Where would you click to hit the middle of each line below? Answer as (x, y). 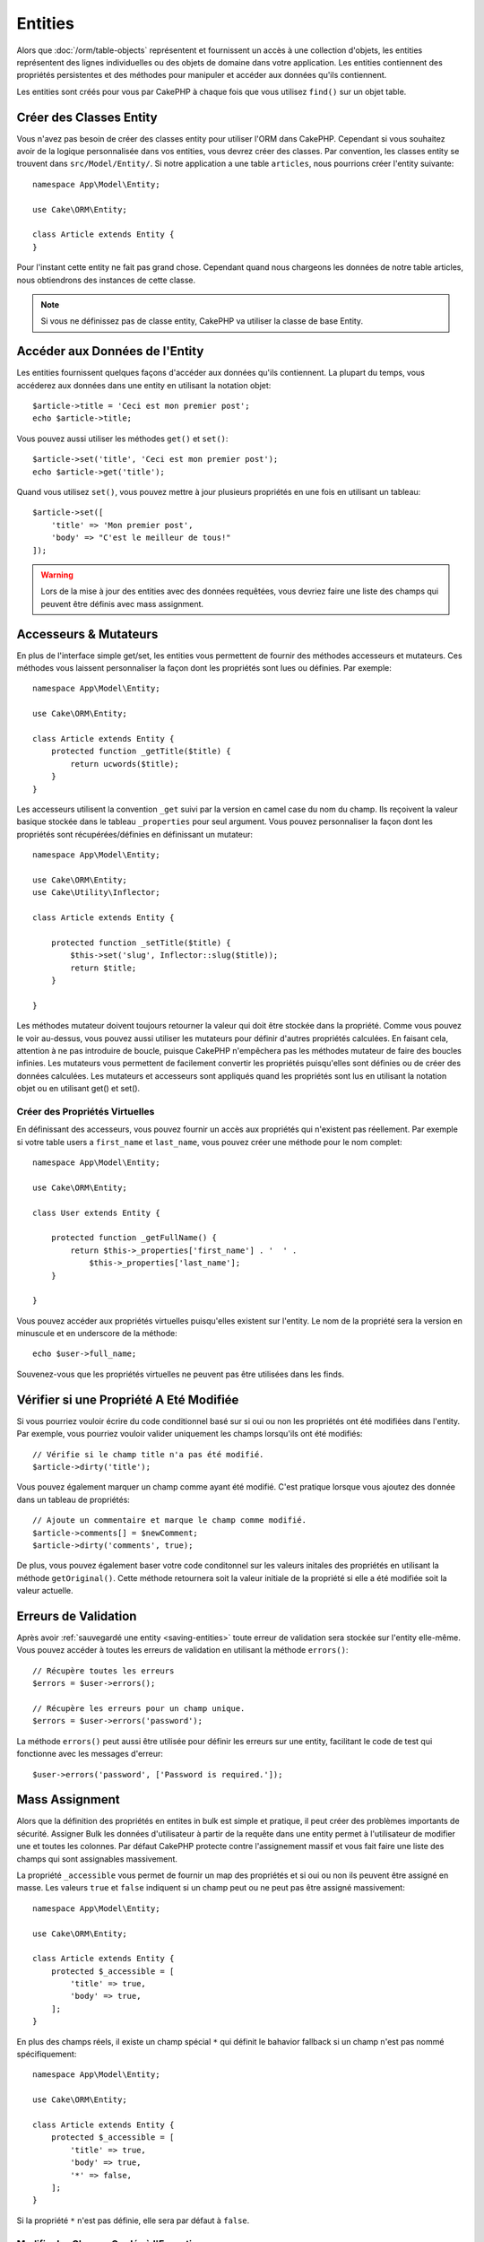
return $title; (104, 968)
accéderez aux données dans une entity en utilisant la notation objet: (144, 385)
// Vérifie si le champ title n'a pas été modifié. (148, 1454)
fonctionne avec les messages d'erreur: (90, 1754)
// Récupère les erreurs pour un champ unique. (139, 1708)
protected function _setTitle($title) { (141, 943)
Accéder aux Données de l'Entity (110, 351)
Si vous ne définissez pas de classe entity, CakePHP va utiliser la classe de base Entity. (202, 321)
